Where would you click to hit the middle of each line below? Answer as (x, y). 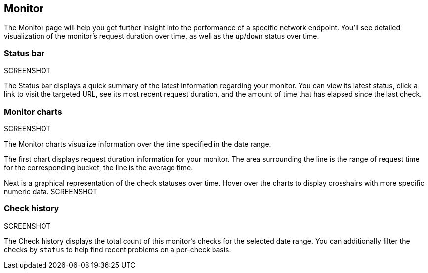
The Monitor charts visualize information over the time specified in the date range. (138, 144)
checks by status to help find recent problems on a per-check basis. (118, 249)
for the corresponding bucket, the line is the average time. (99, 167)
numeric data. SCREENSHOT (51, 191)
